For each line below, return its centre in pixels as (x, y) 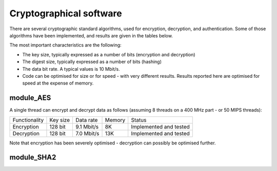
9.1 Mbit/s (87, 126)
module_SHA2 (33, 157)
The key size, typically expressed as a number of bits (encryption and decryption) (109, 54)
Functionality (28, 120)
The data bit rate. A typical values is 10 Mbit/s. (71, 69)
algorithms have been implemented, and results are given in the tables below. (91, 35)
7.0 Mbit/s (87, 133)
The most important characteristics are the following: (65, 45)
